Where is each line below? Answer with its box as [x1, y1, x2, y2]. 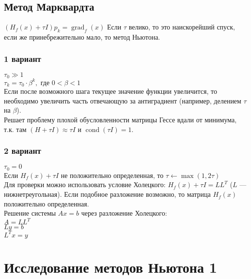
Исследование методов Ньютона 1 [4, 257, 217, 277]
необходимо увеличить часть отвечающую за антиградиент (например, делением [4, 95, 241, 105]
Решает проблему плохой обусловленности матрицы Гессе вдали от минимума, [4, 115, 237, 124]
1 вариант [4, 52, 41, 64]
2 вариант [4, 145, 41, 157]
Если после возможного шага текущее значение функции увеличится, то [4, 86, 217, 96]
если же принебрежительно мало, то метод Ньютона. [4, 32, 160, 42]
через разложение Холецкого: [81, 208, 167, 218]
